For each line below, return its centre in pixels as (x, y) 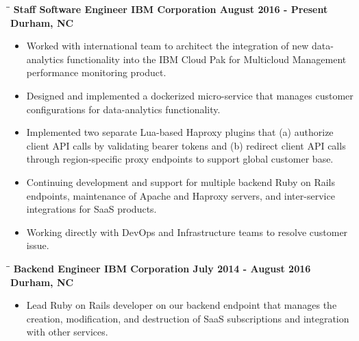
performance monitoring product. (96, 72)
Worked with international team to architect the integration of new (168, 46)
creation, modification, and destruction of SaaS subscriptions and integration (188, 318)
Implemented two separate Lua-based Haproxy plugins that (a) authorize (180, 132)
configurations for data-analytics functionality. (123, 109)
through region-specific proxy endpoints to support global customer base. (180, 159)
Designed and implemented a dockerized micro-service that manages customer (190, 95)
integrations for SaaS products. (91, 209)
